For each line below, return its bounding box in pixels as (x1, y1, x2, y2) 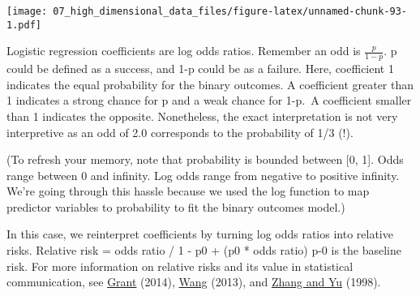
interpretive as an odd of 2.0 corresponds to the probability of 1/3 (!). (6, 123, 354, 140)
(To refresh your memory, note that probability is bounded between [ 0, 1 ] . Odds (6, 151, 404, 168)
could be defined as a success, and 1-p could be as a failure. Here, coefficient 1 (6, 60, 394, 77)
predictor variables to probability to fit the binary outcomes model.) (6, 198, 345, 215)
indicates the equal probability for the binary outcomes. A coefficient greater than (6, 75, 414, 92)
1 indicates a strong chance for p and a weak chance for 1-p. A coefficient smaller (6, 92, 412, 109)
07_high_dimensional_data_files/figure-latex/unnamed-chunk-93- (53, 6, 407, 17)
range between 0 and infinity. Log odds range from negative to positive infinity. (6, 166, 400, 183)
